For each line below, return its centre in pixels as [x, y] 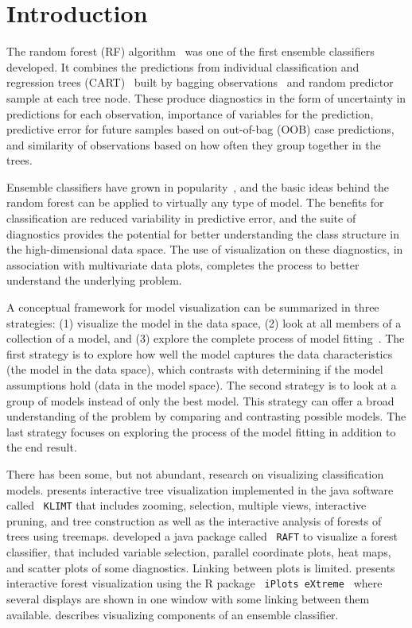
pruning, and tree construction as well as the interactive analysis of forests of [194, 520]
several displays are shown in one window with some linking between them [188, 598]
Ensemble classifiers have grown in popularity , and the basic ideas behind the [198, 186]
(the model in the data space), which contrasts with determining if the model [195, 369]
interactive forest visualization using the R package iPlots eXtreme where [194, 583]
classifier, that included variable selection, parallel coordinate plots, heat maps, [199, 552]
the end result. [42, 447]
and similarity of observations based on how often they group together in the [194, 144]
